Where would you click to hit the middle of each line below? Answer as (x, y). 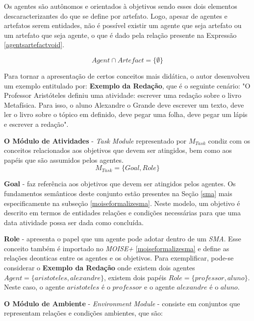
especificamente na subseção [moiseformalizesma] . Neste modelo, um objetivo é (122, 203)
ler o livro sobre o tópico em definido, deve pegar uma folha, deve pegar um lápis (126, 114)
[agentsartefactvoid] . (34, 44)
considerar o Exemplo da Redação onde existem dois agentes (100, 268)
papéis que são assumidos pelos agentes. (64, 160)
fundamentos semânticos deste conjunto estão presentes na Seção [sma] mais (118, 193)
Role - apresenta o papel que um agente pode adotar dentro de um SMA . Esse (123, 239)
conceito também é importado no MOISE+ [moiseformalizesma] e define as (117, 248)
